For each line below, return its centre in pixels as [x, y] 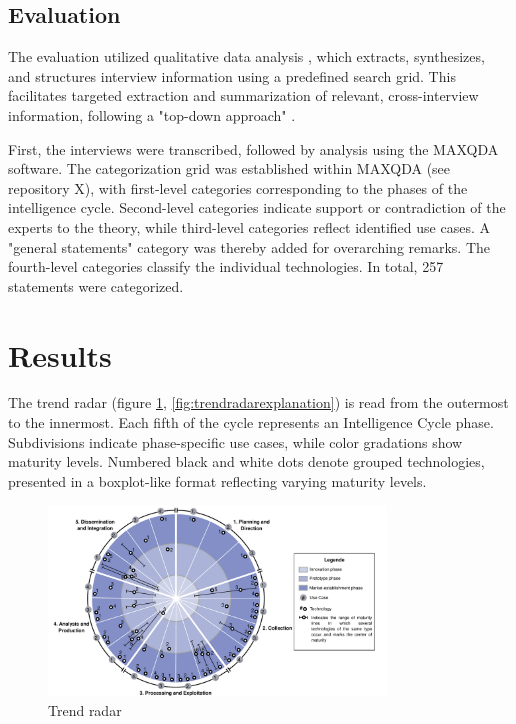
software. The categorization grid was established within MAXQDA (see [229, 168]
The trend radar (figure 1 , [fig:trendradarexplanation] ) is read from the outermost [258, 402]
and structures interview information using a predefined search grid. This [232, 75]
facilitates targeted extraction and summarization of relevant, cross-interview [243, 95]
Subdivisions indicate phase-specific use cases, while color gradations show [235, 441]
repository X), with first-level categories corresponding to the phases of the [238, 187]
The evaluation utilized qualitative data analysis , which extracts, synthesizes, [246, 56]
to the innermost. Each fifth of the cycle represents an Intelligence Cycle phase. [251, 422]
